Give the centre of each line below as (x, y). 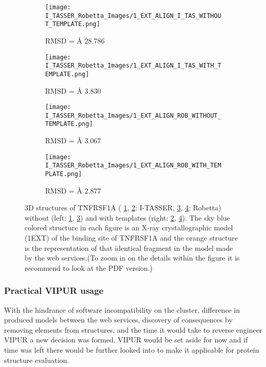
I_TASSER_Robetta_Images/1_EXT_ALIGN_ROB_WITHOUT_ (133, 115)
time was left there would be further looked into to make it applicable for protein (132, 350)
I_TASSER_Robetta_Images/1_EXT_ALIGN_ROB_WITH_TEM (133, 166)
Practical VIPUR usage (54, 290)
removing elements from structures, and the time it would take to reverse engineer (133, 329)
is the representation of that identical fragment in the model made (129, 247)
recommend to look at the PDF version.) (89, 267)
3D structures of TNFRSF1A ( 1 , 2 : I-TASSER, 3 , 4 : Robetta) (123, 208)
